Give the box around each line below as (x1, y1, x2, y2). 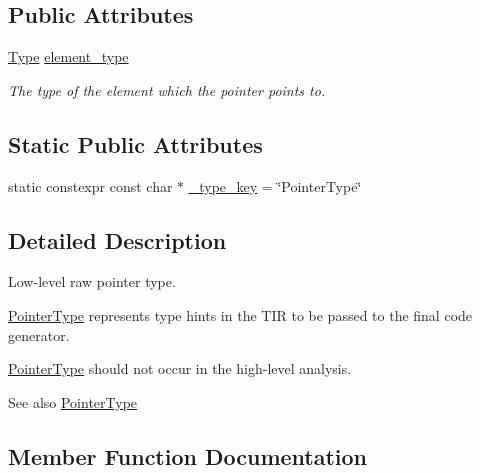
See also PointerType (8, 391, 138, 412)
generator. (8, 324, 70, 345)
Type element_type (8, 46, 129, 67)
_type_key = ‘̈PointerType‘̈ (188, 175, 362, 196)
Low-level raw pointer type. (8, 271, 176, 292)
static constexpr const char (8, 175, 173, 196)
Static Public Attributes (8, 128, 263, 159)
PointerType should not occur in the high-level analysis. (8, 358, 352, 379)
